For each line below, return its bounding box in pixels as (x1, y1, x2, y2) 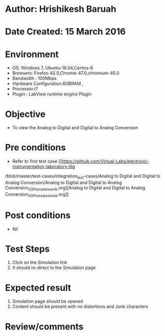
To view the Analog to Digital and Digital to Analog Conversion (12, 125, 138, 131)
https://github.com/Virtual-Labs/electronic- (61, 158, 150, 164)
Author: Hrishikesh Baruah (5, 3, 117, 15)
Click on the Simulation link (12, 260, 67, 265)
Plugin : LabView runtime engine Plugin (12, 91, 92, 97)
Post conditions (5, 210, 71, 221)
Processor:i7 (12, 86, 38, 92)
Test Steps (5, 243, 50, 255)
